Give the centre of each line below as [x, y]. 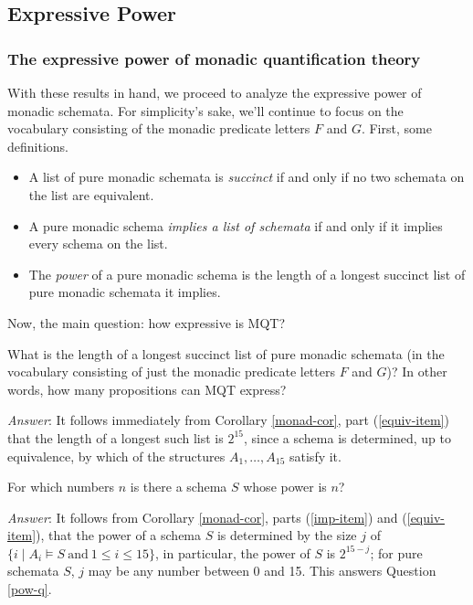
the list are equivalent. [91, 194]
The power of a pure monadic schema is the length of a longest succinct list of [247, 274]
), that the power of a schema [119, 535]
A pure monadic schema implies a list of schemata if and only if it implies [236, 225]
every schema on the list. [98, 244]
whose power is [285, 487]
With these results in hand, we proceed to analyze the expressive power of [215, 92]
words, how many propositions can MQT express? [147, 389]
